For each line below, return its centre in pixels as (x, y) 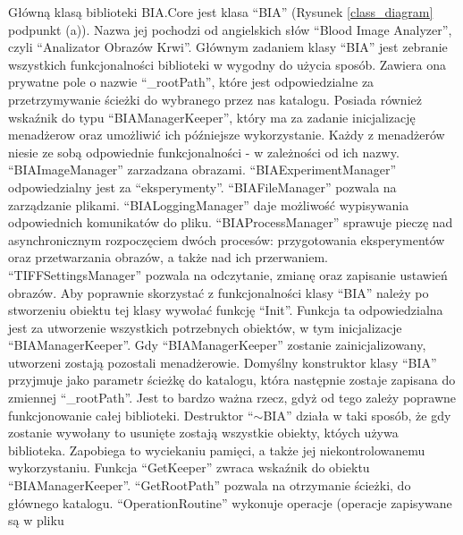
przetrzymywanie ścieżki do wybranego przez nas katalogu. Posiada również (215, 99)
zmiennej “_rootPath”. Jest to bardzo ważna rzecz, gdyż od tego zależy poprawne (232, 398)
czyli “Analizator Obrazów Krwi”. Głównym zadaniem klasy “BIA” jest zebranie (228, 47)
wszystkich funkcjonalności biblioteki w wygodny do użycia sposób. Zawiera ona (227, 64)
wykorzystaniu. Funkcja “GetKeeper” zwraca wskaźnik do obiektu (189, 467)
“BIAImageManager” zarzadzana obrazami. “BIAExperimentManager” (202, 170)
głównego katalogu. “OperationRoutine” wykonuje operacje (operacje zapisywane (230, 502)
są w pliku (36, 520)
